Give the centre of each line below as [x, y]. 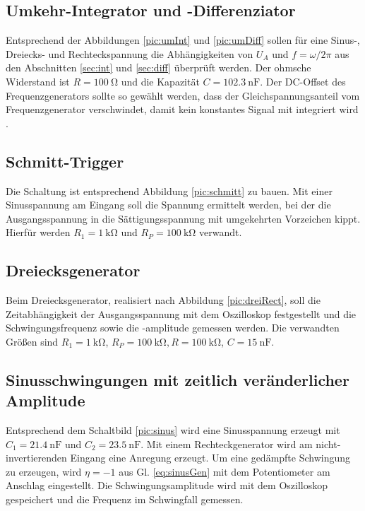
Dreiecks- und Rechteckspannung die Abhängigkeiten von [130, 53]
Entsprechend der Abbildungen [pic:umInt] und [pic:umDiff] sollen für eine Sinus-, [183, 40]
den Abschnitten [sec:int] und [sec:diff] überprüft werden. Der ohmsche [158, 67]
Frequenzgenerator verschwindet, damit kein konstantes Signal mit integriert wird [182, 109]
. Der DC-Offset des [303, 81]
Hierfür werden [38, 232]
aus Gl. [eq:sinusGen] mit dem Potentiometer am [225, 471]
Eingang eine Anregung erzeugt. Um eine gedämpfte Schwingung [210, 458]
